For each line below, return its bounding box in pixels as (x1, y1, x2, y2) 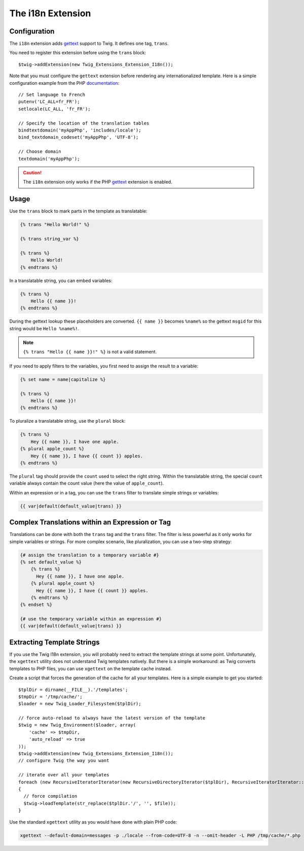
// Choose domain (18, 149, 61, 154)
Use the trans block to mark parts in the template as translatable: (9, 208, 148, 214)
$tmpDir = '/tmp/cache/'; (18, 694, 83, 700)
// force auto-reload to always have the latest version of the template (18, 715, 206, 721)
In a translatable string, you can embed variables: (9, 277, 112, 283)
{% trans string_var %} (20, 236, 80, 241)
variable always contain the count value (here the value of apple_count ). (9, 480, 164, 486)
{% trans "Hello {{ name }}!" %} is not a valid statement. (23, 349, 157, 355)
